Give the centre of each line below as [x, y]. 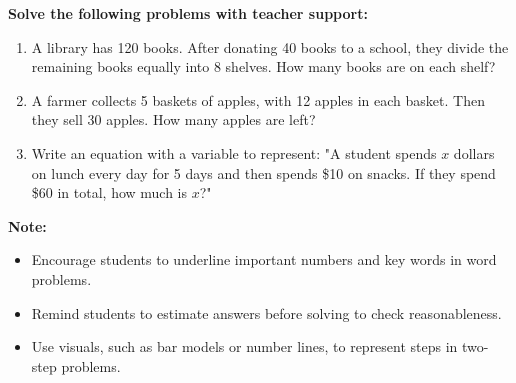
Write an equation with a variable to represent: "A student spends [234, 152]
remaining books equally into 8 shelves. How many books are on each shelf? [263, 66]
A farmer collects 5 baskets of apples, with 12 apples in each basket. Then [258, 99]
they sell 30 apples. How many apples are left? [173, 119]
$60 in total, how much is [109, 192]
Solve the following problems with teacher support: [188, 13]
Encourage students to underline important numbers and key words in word [264, 259]
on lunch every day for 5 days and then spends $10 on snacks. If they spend [263, 172]
